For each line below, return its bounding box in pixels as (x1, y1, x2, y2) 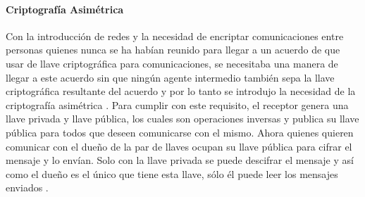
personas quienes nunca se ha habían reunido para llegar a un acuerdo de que (6, 42, 340, 57)
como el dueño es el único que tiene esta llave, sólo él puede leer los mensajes (6, 166, 338, 181)
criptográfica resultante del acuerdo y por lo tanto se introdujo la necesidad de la (6, 84, 356, 99)
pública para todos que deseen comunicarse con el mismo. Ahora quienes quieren (6, 125, 354, 139)
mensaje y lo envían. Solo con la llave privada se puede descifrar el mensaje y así (6, 153, 354, 167)
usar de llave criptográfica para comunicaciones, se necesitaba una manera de (6, 56, 338, 70)
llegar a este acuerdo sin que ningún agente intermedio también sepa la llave (6, 70, 335, 84)
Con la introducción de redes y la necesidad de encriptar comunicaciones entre (6, 28, 344, 43)
